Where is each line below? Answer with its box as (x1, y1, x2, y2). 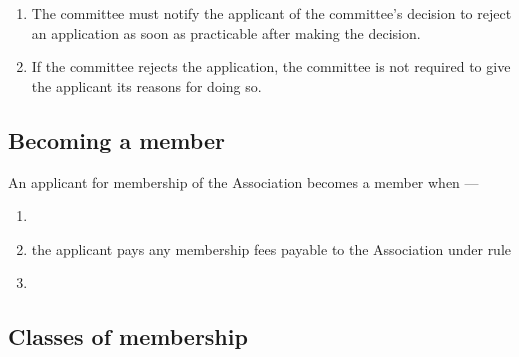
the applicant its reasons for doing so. (31, 75, 262, 96)
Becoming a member (8, 124, 225, 155)
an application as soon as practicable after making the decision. (31, 22, 421, 43)
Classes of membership (8, 321, 248, 352)
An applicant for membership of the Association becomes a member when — (8, 171, 479, 192)
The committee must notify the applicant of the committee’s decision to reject (31, 3, 512, 23)
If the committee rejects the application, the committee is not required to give (31, 56, 511, 77)
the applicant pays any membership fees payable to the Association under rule (31, 238, 512, 259)
